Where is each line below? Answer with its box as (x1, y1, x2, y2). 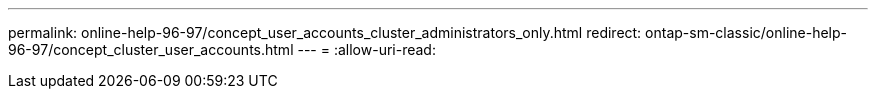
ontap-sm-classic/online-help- (645, 24, 847, 41)
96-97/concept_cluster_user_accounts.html (8, 41, 294, 58)
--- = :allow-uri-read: (297, 41, 436, 58)
